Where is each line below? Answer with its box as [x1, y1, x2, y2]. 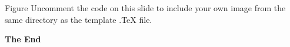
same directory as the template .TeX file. [5, 13, 152, 25]
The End [5, 33, 41, 45]
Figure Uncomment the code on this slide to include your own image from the [5, 2, 286, 14]
